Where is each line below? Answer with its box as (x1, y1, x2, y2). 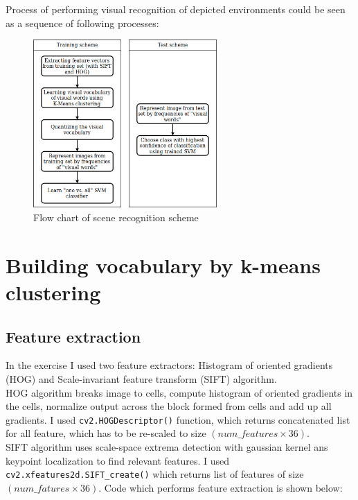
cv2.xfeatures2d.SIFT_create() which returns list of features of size (6, 467, 304, 481)
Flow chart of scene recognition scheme (33, 209, 199, 224)
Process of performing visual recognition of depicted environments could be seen (6, 2, 346, 16)
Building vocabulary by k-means (6, 250, 321, 279)
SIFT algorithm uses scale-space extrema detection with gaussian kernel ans (6, 439, 328, 454)
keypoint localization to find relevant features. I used (6, 453, 230, 467)
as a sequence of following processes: (6, 15, 159, 30)
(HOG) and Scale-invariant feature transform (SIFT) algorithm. (6, 371, 277, 386)
